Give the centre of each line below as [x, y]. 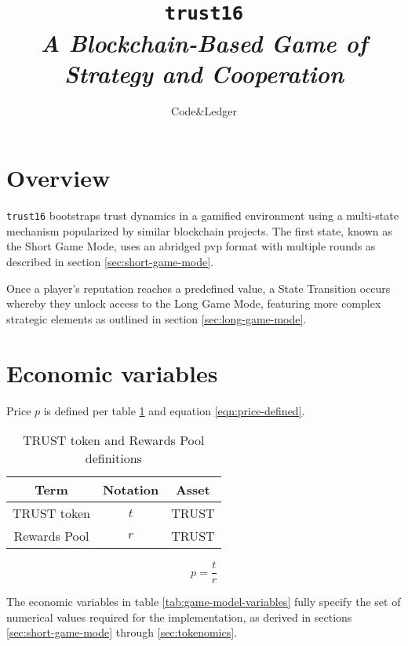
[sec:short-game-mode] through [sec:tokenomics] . [122, 632]
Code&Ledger [204, 110]
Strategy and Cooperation [204, 73]
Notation [131, 490]
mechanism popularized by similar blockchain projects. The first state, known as [199, 230]
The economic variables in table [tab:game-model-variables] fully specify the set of [204, 602]
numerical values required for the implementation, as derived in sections [179, 617]
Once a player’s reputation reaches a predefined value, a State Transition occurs [199, 288]
